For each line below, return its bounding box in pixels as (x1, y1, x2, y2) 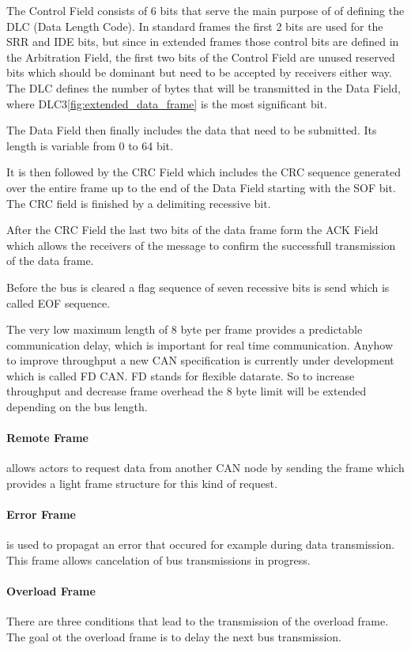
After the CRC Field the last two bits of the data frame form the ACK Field (6, 221, 379, 238)
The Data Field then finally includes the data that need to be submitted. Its (6, 122, 377, 138)
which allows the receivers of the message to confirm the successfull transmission (6, 236, 396, 253)
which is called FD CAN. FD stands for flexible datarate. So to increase (6, 367, 355, 384)
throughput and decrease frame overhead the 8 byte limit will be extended (6, 383, 367, 399)
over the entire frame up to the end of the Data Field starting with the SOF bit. (6, 179, 396, 195)
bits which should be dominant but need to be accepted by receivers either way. (6, 64, 392, 81)
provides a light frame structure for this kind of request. (6, 475, 277, 492)
